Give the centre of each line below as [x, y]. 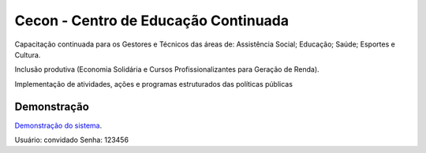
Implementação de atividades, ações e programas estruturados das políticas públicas [154, 84]
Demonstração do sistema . [58, 125]
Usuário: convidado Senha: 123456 [72, 140]
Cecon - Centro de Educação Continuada [152, 21]
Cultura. [28, 54]
